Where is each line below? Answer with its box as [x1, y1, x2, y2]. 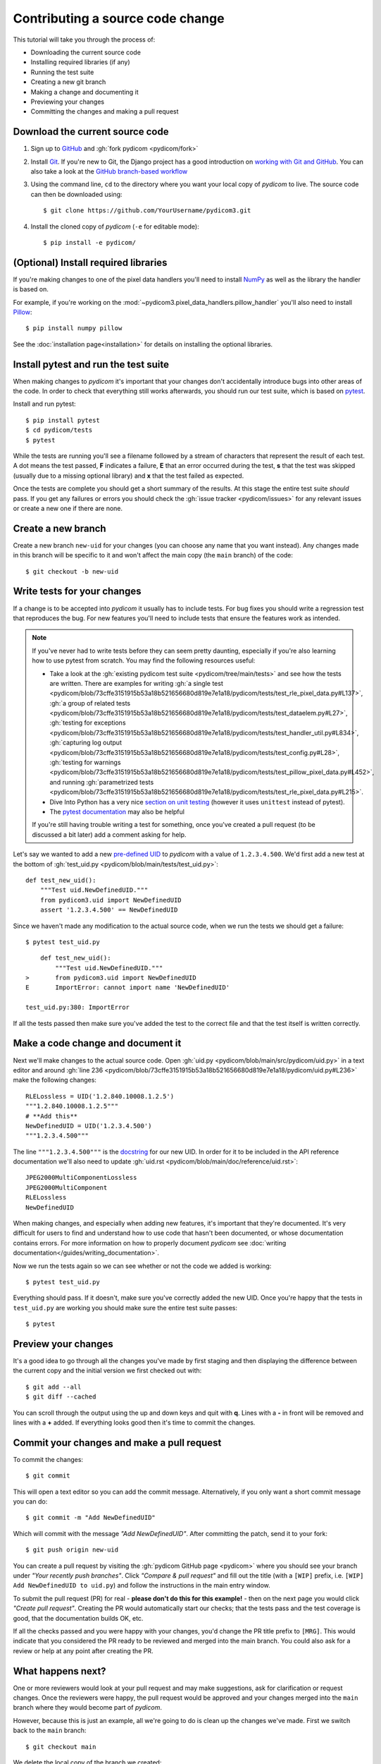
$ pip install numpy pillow [25, 325, 123, 332]
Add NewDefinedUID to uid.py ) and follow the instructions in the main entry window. [13, 1581, 270, 1590]
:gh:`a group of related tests [49, 699, 130, 707]
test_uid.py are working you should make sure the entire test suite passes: [13, 1303, 238, 1312]
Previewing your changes [30, 97, 105, 106]
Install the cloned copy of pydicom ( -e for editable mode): [30, 222, 200, 231]
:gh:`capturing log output [49, 738, 123, 747]
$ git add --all [25, 1383, 82, 1391]
